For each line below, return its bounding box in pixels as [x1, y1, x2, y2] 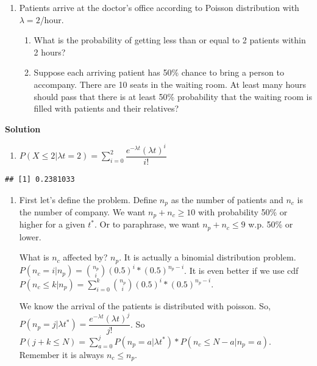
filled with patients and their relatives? [34, 102, 179, 115]
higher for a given [19, 218, 85, 231]
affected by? [63, 251, 108, 264]
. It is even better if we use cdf [184, 264, 299, 276]
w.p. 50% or [248, 218, 293, 231]
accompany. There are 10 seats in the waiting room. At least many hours [34, 77, 307, 90]
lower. [19, 230, 41, 243]
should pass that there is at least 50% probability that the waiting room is [34, 90, 312, 102]
